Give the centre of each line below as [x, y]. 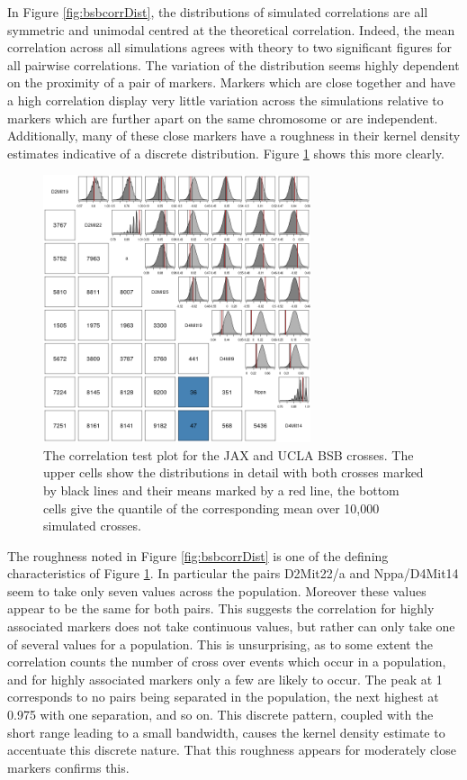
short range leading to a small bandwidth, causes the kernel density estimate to [226, 732]
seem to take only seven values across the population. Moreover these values [217, 590]
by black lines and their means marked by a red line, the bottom [221, 490]
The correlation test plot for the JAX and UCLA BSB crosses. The [229, 454]
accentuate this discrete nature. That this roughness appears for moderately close [232, 750]
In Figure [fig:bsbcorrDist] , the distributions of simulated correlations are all [218, 12]
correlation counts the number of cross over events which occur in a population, [227, 662]
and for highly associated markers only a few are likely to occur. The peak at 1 [225, 679]
